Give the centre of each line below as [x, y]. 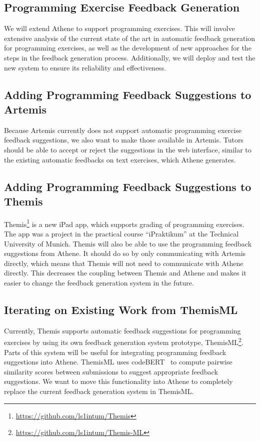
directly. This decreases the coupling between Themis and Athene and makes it [125, 273]
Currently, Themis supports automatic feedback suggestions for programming [122, 330]
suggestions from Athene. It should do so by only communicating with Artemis [125, 253]
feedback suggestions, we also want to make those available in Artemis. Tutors [124, 140]
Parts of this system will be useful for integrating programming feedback [115, 352]
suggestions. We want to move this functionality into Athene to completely [118, 381]
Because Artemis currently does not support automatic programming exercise [123, 130]
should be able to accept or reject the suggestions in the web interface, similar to [128, 149]
